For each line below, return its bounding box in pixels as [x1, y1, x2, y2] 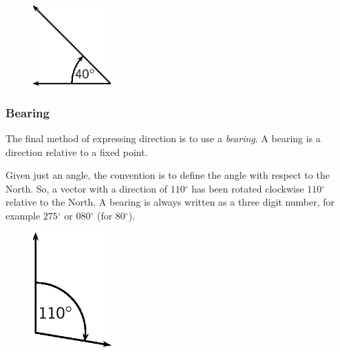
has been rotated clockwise [191, 181, 304, 195]
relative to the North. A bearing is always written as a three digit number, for [6, 195, 335, 209]
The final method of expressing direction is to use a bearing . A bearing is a [6, 131, 321, 146]
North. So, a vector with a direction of [6, 181, 168, 195]
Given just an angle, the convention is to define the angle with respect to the [6, 168, 330, 182]
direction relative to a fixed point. [6, 144, 148, 159]
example [6, 208, 41, 223]
